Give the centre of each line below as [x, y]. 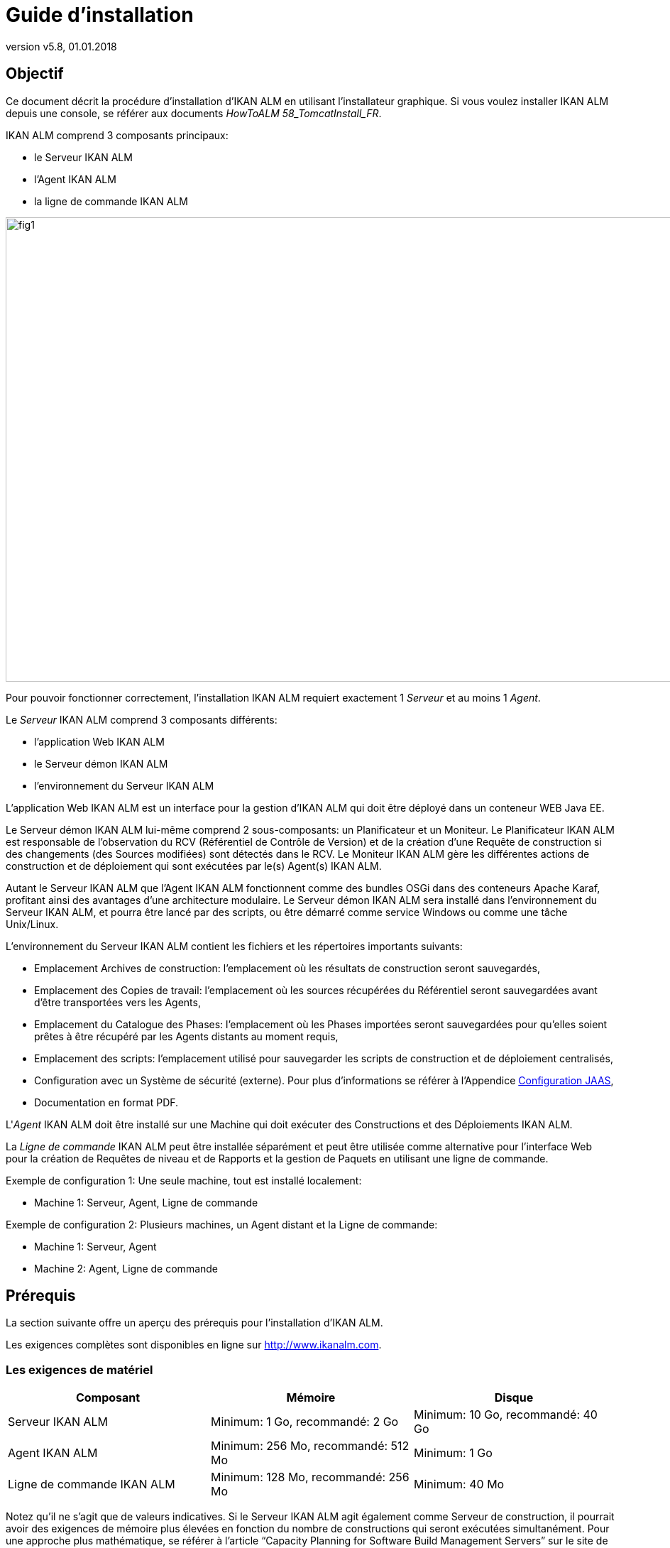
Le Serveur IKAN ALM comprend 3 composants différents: [142, 719]
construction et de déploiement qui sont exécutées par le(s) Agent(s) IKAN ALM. [194, 866]
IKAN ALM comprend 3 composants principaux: [117, 135]
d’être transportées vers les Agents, [117, 1002]
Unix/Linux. [32, 924]
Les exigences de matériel [79, 1369]
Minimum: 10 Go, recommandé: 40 [505, 1415]
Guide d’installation [100, 15]
